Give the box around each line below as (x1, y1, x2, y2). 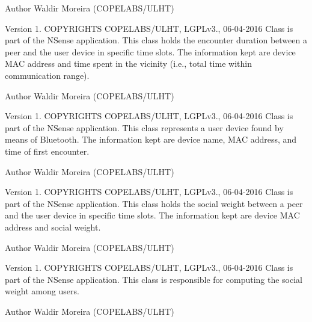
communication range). (5, 69, 90, 81)
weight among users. (5, 285, 79, 297)
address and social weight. (5, 220, 101, 233)
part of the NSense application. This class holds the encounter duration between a (5, 34, 307, 46)
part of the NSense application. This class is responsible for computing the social (5, 273, 303, 285)
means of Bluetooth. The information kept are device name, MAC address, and (5, 133, 297, 146)
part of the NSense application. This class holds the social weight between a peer (5, 197, 303, 209)
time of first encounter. (5, 144, 90, 157)
